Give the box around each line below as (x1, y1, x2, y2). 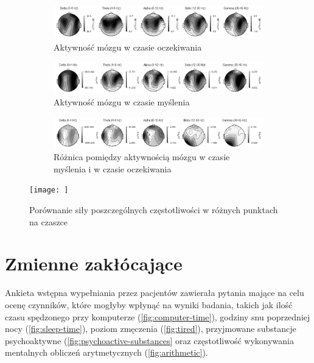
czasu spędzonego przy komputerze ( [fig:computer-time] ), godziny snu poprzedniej (5, 310, 310, 323)
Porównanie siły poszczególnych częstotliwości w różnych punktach (29, 203, 278, 216)
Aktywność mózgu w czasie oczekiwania (54, 40, 202, 53)
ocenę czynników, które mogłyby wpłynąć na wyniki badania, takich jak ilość (5, 298, 293, 311)
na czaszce (29, 215, 68, 228)
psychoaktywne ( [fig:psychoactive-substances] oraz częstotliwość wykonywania (5, 334, 294, 347)
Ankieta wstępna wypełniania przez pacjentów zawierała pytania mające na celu (5, 286, 304, 299)
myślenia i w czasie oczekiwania (54, 162, 172, 175)
